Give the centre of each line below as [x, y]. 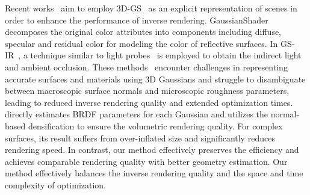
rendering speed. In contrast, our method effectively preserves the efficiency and [152, 150]
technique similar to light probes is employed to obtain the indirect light [166, 55]
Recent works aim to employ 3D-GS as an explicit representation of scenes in [151, 8]
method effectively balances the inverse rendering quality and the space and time [154, 173]
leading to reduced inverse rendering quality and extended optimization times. [149, 102]
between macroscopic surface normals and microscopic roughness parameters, [147, 91]
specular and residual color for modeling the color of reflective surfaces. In [141, 43]
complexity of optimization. [56, 184]
